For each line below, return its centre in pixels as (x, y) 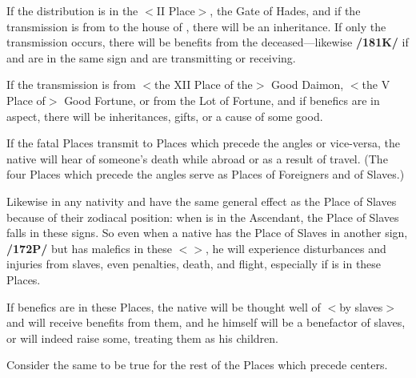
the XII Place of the (204, 84)
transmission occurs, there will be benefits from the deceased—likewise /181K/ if (208, 42)
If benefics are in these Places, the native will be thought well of (164, 306)
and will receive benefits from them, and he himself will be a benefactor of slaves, (206, 322)
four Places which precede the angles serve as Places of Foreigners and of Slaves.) (206, 174)
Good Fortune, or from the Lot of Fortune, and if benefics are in (222, 100)
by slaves (361, 306)
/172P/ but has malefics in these (90, 248)
